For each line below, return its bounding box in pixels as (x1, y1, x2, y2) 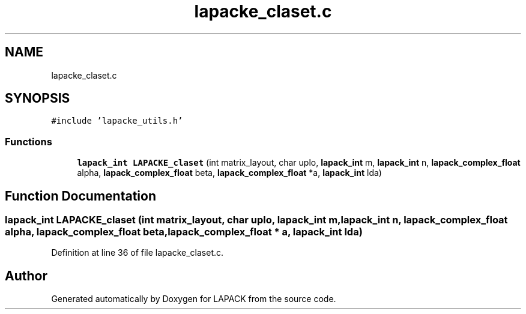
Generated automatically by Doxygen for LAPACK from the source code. (51, 294, 336, 304)
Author (5, 268, 47, 283)
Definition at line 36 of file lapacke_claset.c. (51, 247, 224, 258)
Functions (5, 135, 52, 148)
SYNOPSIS (5, 91, 70, 106)
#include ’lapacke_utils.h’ (51, 116, 183, 126)
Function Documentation (5, 188, 156, 204)
